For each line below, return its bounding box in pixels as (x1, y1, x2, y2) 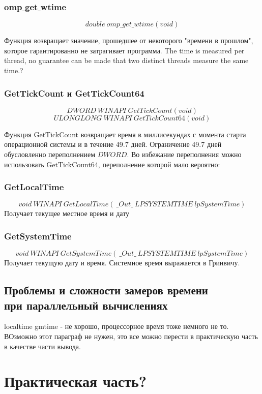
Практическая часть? (4, 371, 147, 391)
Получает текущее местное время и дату (4, 208, 130, 219)
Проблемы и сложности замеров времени (4, 282, 208, 298)
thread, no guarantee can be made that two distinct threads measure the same (4, 55, 249, 66)
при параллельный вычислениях (4, 297, 168, 313)
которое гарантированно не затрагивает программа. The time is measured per (4, 45, 245, 55)
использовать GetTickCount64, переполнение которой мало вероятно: (4, 159, 220, 169)
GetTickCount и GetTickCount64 (4, 86, 144, 99)
